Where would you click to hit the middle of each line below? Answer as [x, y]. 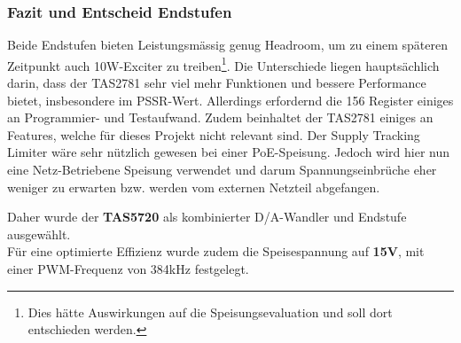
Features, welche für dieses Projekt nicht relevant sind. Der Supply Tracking [214, 134]
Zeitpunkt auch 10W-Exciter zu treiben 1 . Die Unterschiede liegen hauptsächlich [223, 64]
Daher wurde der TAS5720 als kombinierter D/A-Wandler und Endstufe [207, 217]
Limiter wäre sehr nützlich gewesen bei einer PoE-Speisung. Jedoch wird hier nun [229, 152]
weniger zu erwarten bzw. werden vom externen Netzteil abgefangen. [194, 187]
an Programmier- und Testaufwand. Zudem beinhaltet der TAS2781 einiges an [220, 117]
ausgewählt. [39, 234]
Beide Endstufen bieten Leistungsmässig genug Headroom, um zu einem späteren [227, 45]
